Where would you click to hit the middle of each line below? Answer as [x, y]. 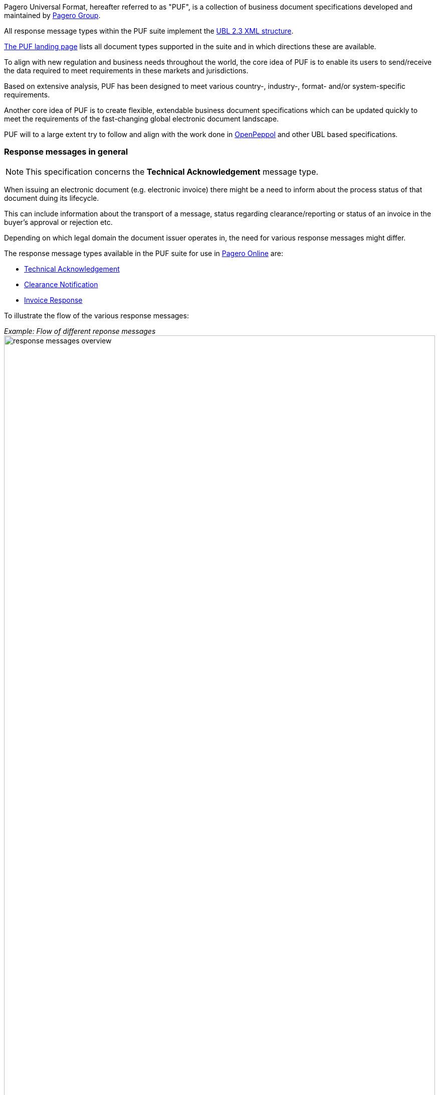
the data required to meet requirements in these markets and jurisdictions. [126, 71]
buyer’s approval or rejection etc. [58, 222]
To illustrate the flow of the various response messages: [96, 315]
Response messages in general [66, 152]
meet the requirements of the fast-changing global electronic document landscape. [142, 119]
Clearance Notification [61, 284]
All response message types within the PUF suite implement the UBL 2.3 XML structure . [149, 31]
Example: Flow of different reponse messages [80, 331]
